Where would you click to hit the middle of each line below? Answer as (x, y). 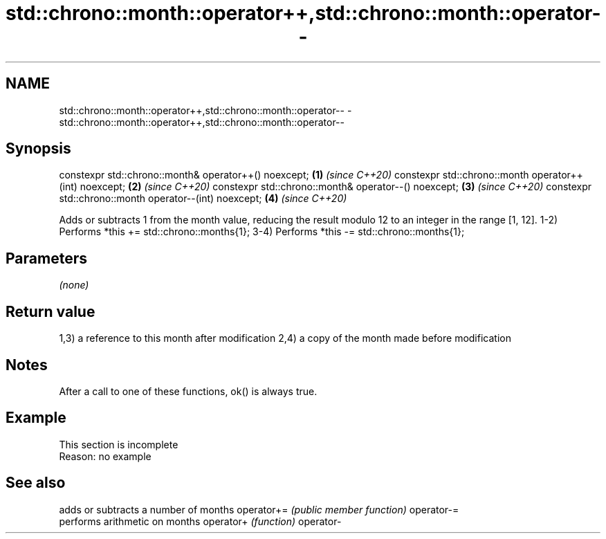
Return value (50, 311)
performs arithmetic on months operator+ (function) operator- (200, 521)
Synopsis (38, 149)
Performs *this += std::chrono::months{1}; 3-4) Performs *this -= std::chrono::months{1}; (262, 232)
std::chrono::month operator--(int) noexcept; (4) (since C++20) (203, 199)
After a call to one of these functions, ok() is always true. (188, 391)
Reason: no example (105, 456)
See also (36, 483)
